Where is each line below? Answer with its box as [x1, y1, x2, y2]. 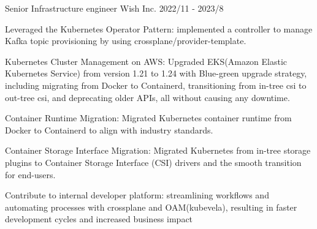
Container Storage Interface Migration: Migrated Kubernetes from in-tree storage [5, 144, 311, 157]
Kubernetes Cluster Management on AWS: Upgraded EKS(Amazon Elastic [5, 54, 288, 67]
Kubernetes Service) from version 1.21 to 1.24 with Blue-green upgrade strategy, [5, 67, 307, 80]
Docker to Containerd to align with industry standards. [5, 123, 213, 136]
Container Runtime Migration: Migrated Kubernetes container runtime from [5, 111, 292, 124]
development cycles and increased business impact [5, 212, 193, 225]
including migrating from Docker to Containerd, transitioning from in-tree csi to [5, 78, 307, 91]
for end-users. [5, 168, 56, 181]
